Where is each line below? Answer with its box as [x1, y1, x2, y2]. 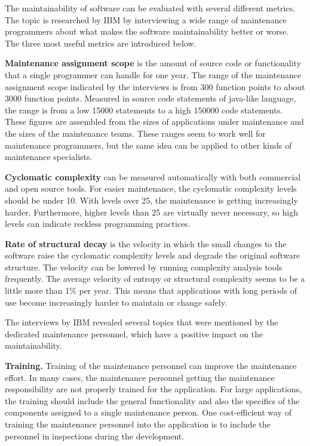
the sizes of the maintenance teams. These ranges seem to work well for [5, 127, 266, 139]
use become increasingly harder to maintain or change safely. [5, 296, 227, 308]
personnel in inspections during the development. [5, 429, 185, 442]
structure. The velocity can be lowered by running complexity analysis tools [5, 260, 283, 273]
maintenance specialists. [5, 150, 93, 163]
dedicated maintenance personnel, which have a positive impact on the [5, 327, 263, 340]
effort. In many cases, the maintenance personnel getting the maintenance [5, 371, 275, 383]
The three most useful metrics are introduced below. [5, 36, 197, 49]
